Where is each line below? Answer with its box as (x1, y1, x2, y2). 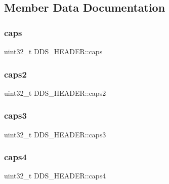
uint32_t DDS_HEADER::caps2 (4, 87, 106, 98)
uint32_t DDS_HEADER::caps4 (4, 170, 106, 181)
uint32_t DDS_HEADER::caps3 (4, 129, 106, 139)
